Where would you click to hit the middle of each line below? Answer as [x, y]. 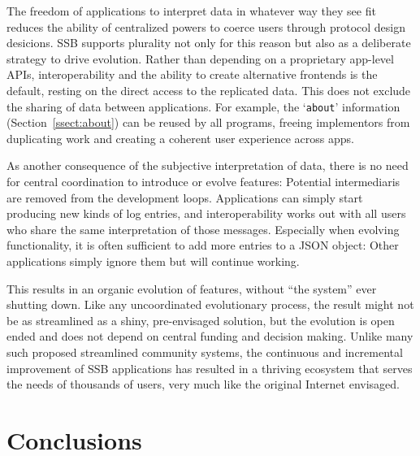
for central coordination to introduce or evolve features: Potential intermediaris [204, 181]
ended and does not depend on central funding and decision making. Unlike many [210, 336]
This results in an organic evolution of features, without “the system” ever [192, 288]
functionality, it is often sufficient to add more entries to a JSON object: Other [203, 245]
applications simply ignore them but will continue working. [153, 261]
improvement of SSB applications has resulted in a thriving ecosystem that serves [210, 368]
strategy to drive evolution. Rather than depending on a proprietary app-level [200, 58]
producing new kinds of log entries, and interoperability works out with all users [206, 213]
